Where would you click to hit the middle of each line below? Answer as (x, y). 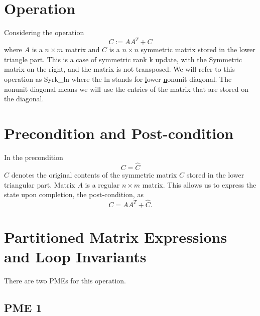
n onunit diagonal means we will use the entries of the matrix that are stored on (126, 89)
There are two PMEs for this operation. (65, 281)
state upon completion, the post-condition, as (74, 194)
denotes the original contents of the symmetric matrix (94, 174)
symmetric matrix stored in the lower (198, 49)
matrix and (83, 49)
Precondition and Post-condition (119, 133)
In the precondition (34, 157)
